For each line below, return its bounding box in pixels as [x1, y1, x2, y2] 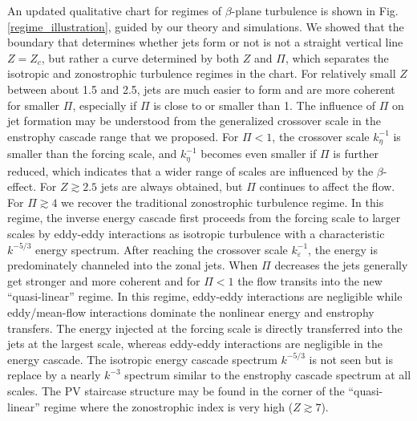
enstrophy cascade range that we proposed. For [7, 128, 239, 144]
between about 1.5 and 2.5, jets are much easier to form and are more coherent [7, 80, 395, 97]
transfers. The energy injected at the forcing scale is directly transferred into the [7, 319, 403, 336]
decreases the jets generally [274, 257, 408, 273]
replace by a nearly [7, 366, 101, 383]
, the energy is [308, 241, 378, 257]
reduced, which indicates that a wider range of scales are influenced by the [7, 162, 374, 179]
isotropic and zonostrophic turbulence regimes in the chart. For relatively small [7, 65, 396, 82]
